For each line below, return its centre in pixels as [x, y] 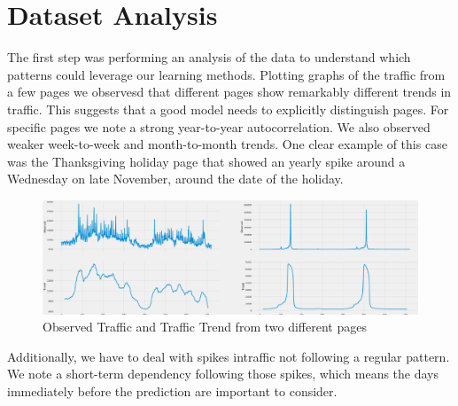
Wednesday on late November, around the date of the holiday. [175, 179]
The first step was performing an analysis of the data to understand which [209, 57]
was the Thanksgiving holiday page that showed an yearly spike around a [206, 161]
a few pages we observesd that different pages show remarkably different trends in [229, 92]
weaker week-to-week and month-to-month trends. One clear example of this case [227, 144]
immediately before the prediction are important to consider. [172, 391]
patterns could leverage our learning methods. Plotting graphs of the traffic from [226, 74]
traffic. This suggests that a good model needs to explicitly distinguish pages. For [228, 109]
